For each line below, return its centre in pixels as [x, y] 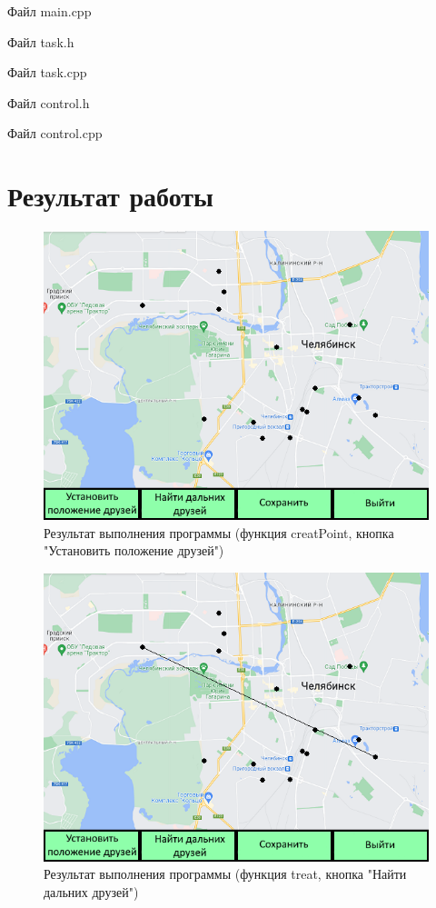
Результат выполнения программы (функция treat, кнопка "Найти [225, 874]
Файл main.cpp [50, 11]
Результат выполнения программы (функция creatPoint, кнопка [219, 532]
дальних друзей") [91, 892]
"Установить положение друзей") [134, 550]
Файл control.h [49, 102]
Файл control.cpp [55, 133]
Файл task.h [41, 41]
